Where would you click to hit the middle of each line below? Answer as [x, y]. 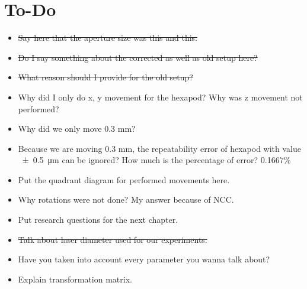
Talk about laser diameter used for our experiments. [113, 239]
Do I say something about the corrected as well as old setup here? [138, 57]
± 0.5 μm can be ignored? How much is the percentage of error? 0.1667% [156, 160]
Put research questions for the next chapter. [98, 220]
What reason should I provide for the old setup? [105, 77]
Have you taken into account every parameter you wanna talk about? [144, 259]
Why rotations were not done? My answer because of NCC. [126, 199]
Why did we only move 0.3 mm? [77, 129]
